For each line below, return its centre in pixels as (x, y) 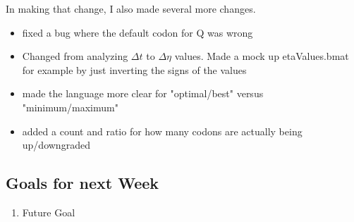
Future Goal (49, 212)
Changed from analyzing (75, 56)
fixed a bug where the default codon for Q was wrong (138, 32)
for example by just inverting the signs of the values (134, 69)
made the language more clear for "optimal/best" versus (143, 93)
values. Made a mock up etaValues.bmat (262, 56)
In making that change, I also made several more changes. (131, 8)
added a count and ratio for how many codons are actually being (162, 131)
